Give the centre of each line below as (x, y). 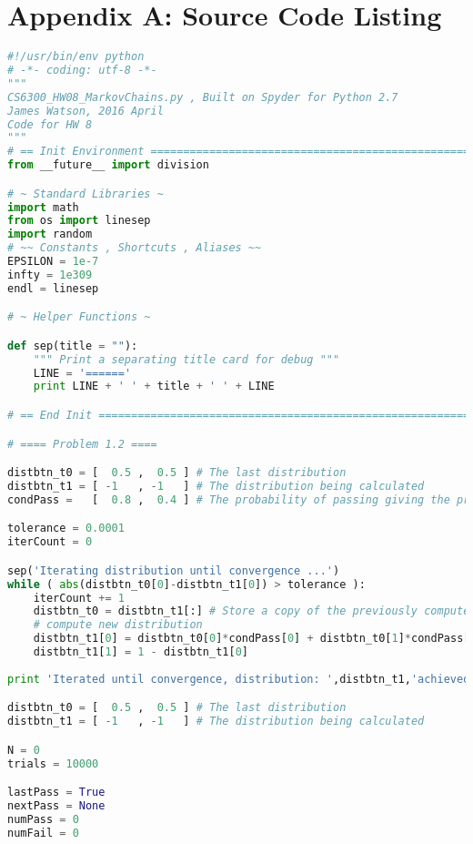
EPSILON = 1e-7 (53, 262)
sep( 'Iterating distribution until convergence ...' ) (174, 570)
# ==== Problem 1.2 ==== (82, 444)
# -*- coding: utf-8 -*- (82, 70)
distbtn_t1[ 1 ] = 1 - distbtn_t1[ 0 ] (141, 652)
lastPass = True (56, 793)
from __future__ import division (108, 165)
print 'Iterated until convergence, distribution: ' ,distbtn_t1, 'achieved (239, 679)
